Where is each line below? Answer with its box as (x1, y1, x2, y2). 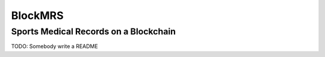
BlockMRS (11, 9, 64, 22)
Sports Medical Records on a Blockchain (11, 26, 176, 37)
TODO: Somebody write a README (11, 43, 99, 50)
